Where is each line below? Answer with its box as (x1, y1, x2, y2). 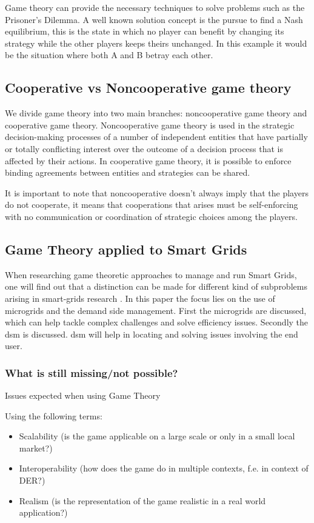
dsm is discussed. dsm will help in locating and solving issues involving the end (5, 327, 298, 340)
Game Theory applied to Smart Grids (5, 239, 247, 258)
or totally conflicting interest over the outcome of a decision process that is (5, 142, 284, 155)
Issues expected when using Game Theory (5, 389, 161, 402)
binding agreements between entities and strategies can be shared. (5, 166, 250, 179)
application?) (19, 506, 68, 519)
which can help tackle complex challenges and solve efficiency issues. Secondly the (5, 316, 309, 328)
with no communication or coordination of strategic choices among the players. (5, 210, 298, 222)
